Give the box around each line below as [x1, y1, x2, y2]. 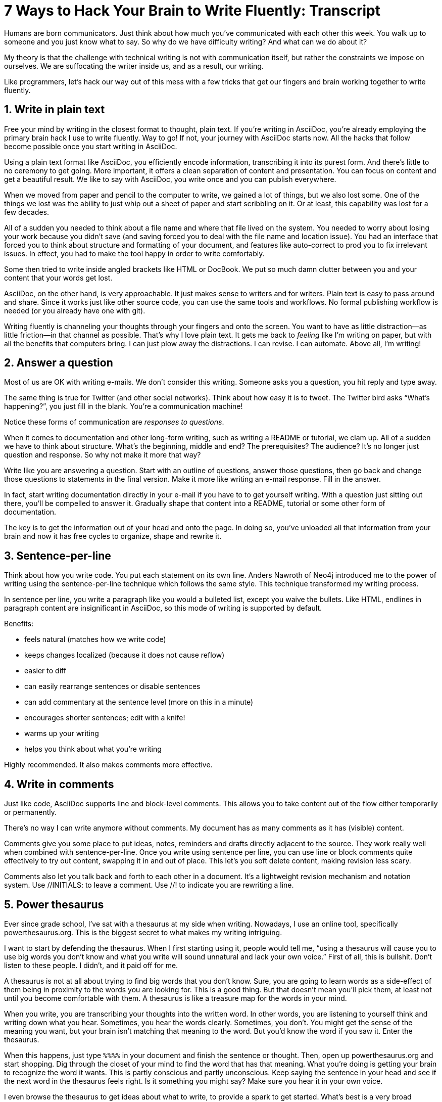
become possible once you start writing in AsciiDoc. [4, 142, 177, 151]
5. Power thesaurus [4, 898, 104, 911]
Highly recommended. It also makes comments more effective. [4, 760, 213, 769]
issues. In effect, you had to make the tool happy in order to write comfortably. [4, 249, 265, 258]
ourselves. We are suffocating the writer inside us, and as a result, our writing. [4, 61, 264, 70]
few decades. [4, 207, 49, 216]
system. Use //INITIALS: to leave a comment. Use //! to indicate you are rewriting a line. [4, 881, 294, 890]
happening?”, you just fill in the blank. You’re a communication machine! [4, 402, 243, 411]
